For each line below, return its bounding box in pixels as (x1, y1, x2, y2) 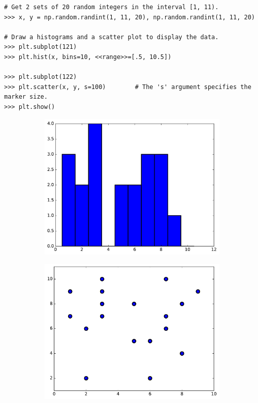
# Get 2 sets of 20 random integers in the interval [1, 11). (4, 4, 219, 11)
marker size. (4, 93, 48, 101)
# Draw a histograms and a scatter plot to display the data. (4, 33, 219, 41)
